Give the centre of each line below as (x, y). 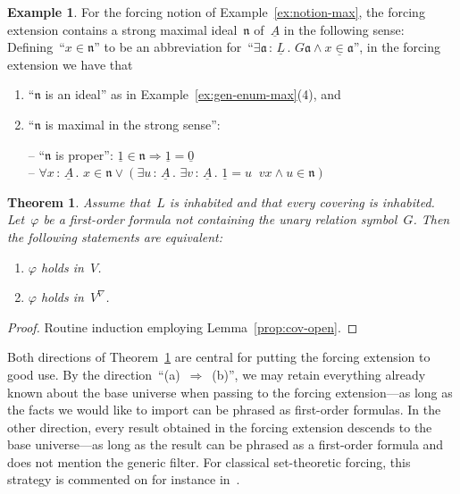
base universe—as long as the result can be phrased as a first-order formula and (226, 444)
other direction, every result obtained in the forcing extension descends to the (220, 427)
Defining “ (36, 47)
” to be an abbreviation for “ (174, 47)
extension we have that (70, 64)
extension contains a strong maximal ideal (122, 29)
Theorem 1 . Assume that (79, 201)
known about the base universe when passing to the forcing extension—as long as (230, 392)
